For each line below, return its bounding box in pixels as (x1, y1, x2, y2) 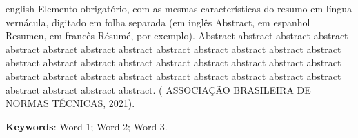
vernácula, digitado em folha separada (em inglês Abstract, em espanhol (6, 14, 310, 29)
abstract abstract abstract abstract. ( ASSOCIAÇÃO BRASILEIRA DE (6, 82, 311, 97)
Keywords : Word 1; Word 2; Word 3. (6, 119, 168, 133)
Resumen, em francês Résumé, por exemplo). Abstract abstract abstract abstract (6, 28, 348, 43)
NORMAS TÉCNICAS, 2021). (6, 96, 135, 110)
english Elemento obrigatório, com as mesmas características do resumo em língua (6, 1, 352, 15)
